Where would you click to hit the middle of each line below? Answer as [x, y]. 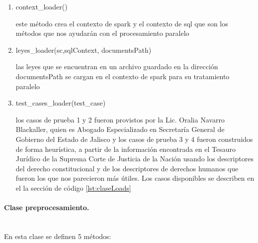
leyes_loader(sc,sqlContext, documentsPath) [84, 50]
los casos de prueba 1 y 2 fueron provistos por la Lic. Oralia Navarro [120, 119]
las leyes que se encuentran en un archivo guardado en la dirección [117, 66]
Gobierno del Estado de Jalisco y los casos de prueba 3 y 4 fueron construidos [134, 139]
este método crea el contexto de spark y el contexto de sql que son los [122, 23]
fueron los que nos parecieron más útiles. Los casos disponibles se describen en [135, 178]
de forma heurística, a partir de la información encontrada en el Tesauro [126, 149]
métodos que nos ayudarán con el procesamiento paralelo [102, 33]
